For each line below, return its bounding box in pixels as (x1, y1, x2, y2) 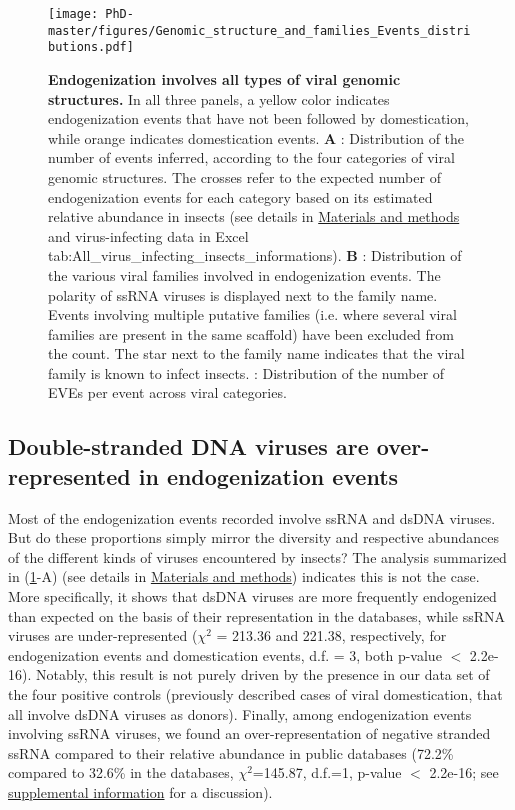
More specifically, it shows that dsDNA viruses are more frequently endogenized (8, 586, 497, 607)
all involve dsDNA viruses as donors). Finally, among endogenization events (8, 703, 472, 724)
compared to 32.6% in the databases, (8, 762, 234, 783)
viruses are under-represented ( (8, 625, 198, 646)
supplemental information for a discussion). (8, 781, 273, 802)
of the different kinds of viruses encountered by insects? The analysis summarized (8, 546, 507, 567)
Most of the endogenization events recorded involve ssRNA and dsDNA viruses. (8, 507, 496, 528)
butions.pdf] (48, 40, 134, 55)
